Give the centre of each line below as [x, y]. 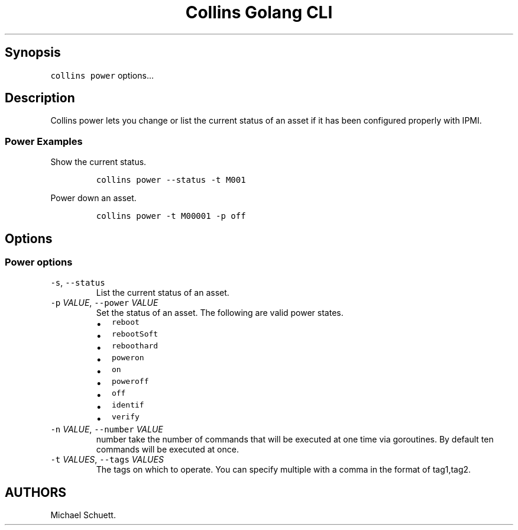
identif [128, 405]
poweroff [130, 382]
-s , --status [78, 283]
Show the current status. [98, 162]
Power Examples [44, 141]
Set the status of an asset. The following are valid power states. [220, 313]
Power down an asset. [93, 198]
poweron [128, 358]
